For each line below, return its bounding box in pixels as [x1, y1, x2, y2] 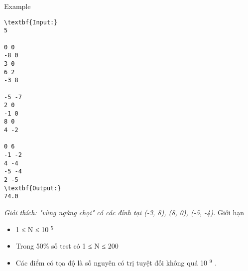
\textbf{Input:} [4, 18, 58, 26]
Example [4, 1, 31, 11]
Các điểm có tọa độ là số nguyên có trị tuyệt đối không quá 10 [15, 257, 208, 268]
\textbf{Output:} [4, 184, 61, 192]
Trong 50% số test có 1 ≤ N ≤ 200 [15, 241, 119, 251]
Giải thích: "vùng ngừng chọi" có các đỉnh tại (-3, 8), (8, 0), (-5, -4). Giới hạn [4, 207, 244, 218]
